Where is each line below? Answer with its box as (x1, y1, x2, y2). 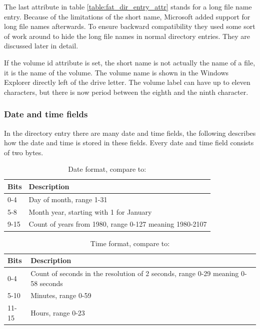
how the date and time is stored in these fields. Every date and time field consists (4, 137, 254, 148)
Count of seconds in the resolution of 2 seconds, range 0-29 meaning (30, 268, 239, 278)
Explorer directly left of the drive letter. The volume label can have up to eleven (4, 77, 250, 87)
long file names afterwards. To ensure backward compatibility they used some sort (4, 21, 255, 31)
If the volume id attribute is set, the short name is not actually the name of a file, (4, 57, 255, 67)
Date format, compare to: (68, 164, 146, 174)
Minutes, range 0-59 (30, 290, 91, 301)
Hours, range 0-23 (30, 308, 85, 318)
